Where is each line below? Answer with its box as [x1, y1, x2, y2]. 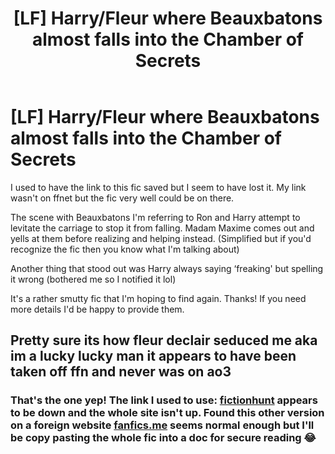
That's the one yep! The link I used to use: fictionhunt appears [10, 393, 318, 407]
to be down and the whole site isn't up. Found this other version [10, 406, 325, 420]
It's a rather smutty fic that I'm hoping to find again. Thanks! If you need [10, 292, 307, 304]
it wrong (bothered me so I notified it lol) [10, 273, 177, 285]
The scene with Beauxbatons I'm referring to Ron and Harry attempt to [10, 211, 301, 223]
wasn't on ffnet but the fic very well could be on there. [10, 192, 235, 204]
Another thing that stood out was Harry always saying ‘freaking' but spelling [10, 262, 324, 274]
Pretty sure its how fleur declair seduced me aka [10, 332, 318, 349]
